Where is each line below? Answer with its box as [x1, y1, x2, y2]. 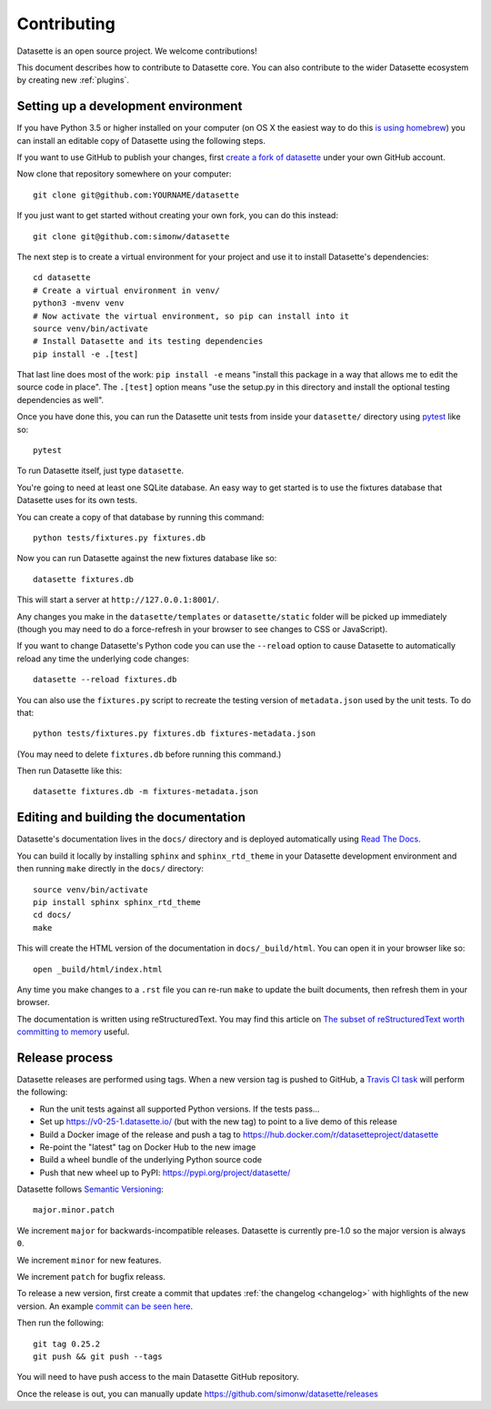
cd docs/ [33, 910, 72, 921]
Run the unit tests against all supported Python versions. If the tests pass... [39, 1103, 320, 1114]
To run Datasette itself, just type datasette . [16, 465, 185, 477]
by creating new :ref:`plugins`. [16, 75, 130, 86]
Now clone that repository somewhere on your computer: [16, 168, 232, 179]
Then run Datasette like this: [16, 765, 123, 777]
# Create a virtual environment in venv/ [33, 285, 220, 296]
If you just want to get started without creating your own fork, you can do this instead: [16, 210, 338, 221]
